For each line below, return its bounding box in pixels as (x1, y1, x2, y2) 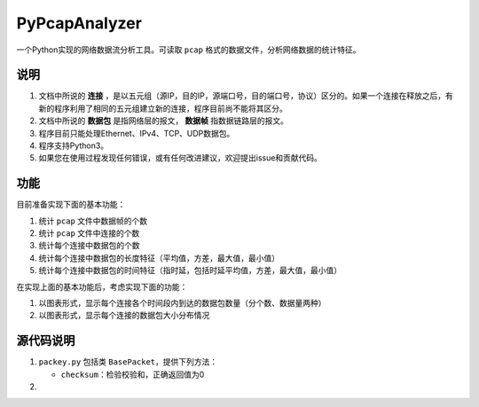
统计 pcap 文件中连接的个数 (38, 228, 140, 239)
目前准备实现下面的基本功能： (16, 200, 126, 210)
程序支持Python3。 (38, 140, 109, 151)
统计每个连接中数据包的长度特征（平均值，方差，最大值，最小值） (38, 253, 279, 263)
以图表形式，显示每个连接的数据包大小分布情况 (38, 310, 210, 321)
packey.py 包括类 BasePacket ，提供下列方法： (38, 356, 218, 367)
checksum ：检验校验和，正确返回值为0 (60, 369, 205, 380)
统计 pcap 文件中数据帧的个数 (38, 215, 148, 226)
